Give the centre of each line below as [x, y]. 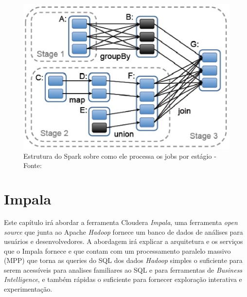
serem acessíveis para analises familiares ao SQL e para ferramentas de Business [123, 269]
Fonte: [33, 165]
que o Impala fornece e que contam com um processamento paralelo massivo [117, 251]
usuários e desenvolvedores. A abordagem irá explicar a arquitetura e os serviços [123, 241]
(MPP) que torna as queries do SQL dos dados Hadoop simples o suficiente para [123, 260]
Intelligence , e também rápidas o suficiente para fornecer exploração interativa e [123, 279]
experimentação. [28, 289]
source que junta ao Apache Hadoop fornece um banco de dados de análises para [123, 232]
